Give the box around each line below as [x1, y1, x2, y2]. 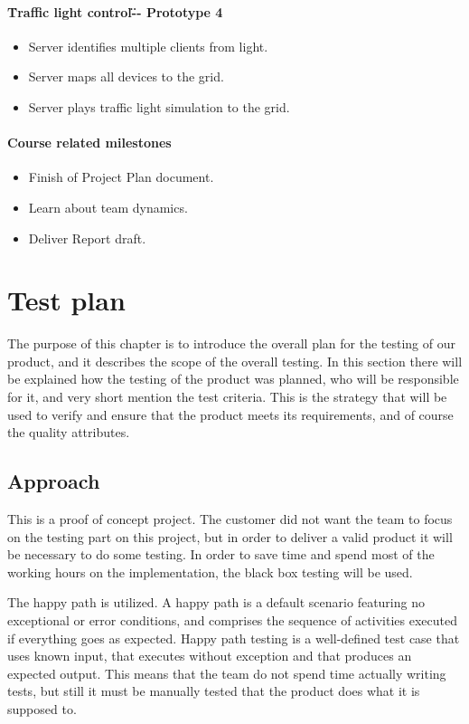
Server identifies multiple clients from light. [28, 36, 268, 55]
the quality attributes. [7, 423, 130, 442]
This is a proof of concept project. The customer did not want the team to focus [7, 510, 453, 529]
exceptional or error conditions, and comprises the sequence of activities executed [7, 611, 457, 630]
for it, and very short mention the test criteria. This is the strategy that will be [7, 387, 447, 406]
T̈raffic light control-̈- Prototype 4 [7, 2, 223, 21]
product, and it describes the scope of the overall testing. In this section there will [7, 351, 463, 370]
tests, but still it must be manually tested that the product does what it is [7, 681, 420, 700]
